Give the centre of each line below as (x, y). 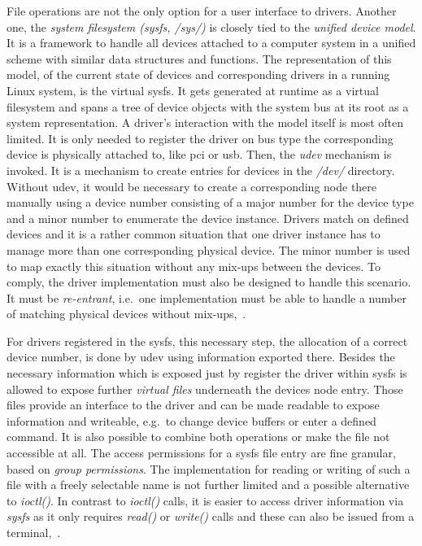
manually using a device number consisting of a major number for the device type (210, 202)
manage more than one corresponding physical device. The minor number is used (209, 249)
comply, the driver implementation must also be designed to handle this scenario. (209, 282)
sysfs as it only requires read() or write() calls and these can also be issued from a (211, 516)
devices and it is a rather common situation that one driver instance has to (194, 234)
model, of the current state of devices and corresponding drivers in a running (198, 74)
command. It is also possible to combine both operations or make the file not (198, 437)
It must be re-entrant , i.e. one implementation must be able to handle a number (207, 297)
